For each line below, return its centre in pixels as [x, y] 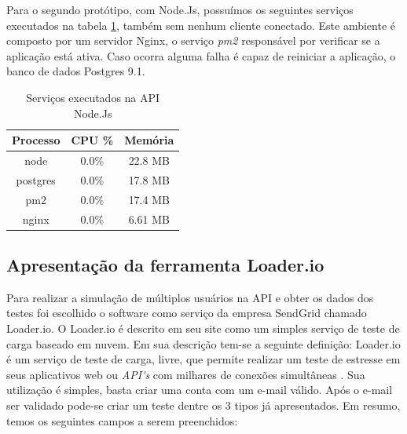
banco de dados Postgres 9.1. [76, 71]
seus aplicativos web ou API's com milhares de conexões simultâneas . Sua [186, 374]
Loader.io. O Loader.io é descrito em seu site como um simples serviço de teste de [203, 328]
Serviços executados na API [93, 97]
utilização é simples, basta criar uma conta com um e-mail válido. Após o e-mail [200, 390]
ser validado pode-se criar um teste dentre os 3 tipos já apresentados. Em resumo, [203, 405]
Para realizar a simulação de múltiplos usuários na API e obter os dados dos [190, 297]
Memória [149, 140]
